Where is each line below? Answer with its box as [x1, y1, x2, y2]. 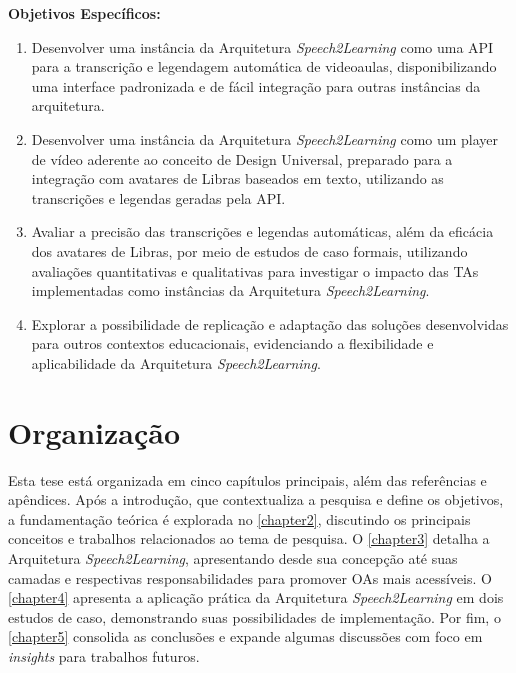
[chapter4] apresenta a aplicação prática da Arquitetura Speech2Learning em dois [8, 587, 504, 608]
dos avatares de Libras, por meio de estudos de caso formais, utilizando [31, 240, 468, 261]
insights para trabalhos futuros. [8, 645, 200, 666]
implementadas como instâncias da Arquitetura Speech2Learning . [31, 280, 430, 301]
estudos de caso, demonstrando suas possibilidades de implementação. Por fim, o [8, 606, 501, 627]
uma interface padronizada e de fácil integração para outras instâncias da [31, 75, 481, 96]
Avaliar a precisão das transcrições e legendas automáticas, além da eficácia [31, 221, 494, 242]
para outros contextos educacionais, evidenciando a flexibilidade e [31, 333, 434, 354]
